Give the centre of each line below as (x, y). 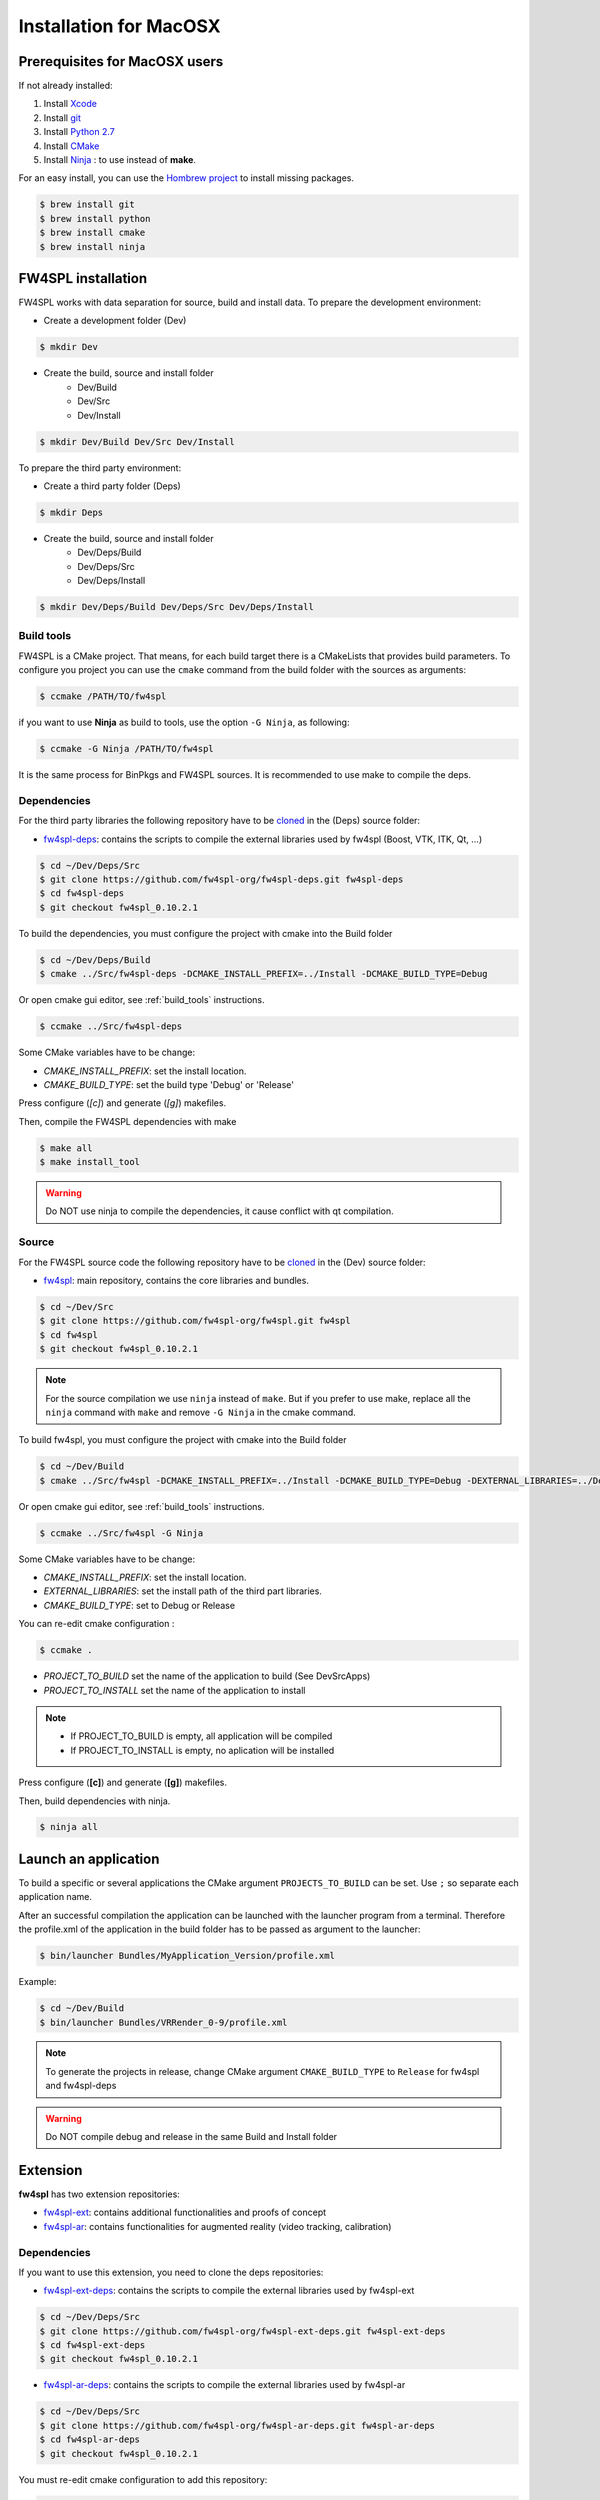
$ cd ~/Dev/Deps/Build (95, 959)
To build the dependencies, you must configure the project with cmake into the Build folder (205, 933)
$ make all (66, 1148)
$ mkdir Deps (71, 512)
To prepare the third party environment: (100, 467)
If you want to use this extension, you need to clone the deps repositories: (171, 2272)
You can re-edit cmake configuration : (96, 1624)
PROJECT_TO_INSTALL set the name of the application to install (174, 1690)
